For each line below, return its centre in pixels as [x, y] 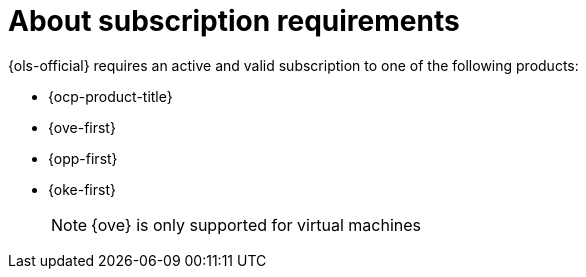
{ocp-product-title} [110, 96]
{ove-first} [82, 127]
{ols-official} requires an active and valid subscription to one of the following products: [293, 65]
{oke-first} [82, 189]
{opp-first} [83, 158]
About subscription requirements [234, 21]
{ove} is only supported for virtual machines [256, 224]
